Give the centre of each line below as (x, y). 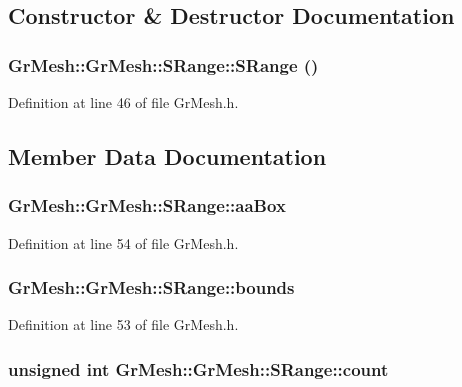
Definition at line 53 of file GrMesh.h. (123, 324)
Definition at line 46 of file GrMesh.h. (123, 102)
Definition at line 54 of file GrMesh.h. (123, 242)
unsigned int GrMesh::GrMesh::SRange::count (198, 368)
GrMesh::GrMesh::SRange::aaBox (147, 205)
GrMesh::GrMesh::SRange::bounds (151, 287)
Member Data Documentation (167, 155)
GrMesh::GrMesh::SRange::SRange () (163, 64)
